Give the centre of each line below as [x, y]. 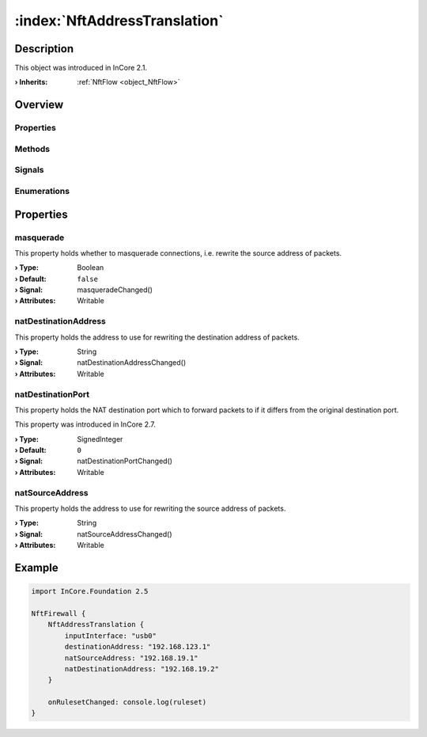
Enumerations [42, 191]
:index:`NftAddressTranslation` [119, 21]
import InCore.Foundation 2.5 [90, 591]
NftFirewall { [59, 613]
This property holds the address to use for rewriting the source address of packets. [150, 508]
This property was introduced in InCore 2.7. [85, 424]
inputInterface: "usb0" [111, 636]
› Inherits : [31, 82]
